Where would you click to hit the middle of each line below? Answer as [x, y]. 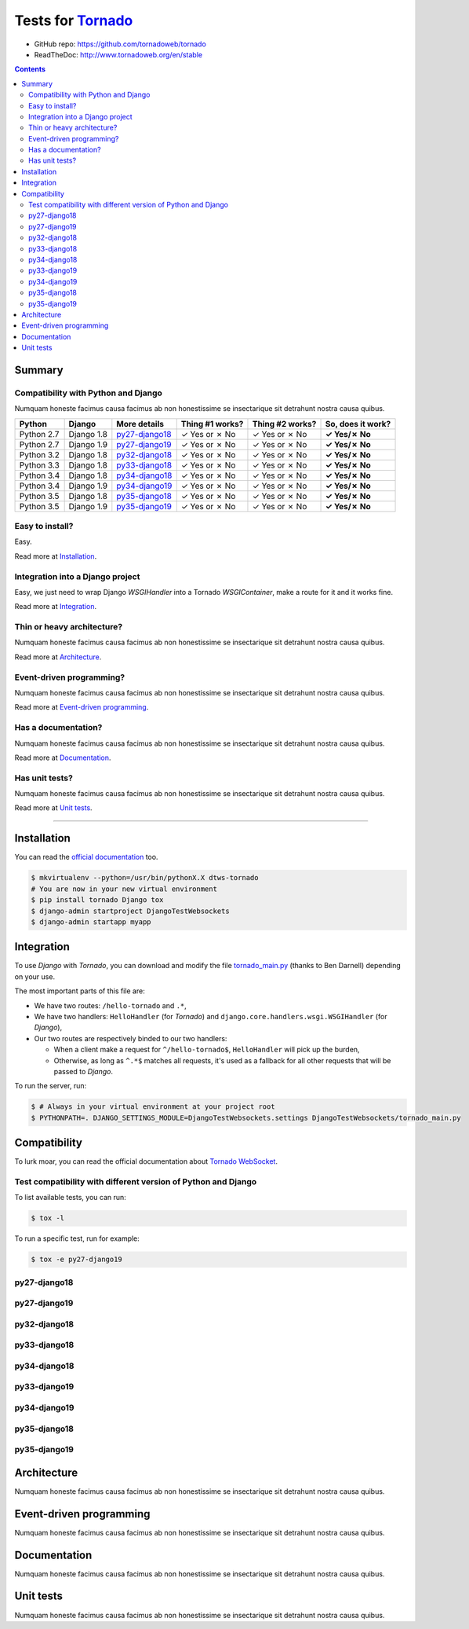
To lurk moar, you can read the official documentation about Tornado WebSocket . [146, 1161]
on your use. [35, 976]
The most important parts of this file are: [80, 991]
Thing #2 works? [284, 424]
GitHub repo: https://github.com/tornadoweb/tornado [120, 44]
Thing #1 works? [212, 424]
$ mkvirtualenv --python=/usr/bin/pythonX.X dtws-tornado [145, 878]
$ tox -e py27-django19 [77, 1260]
